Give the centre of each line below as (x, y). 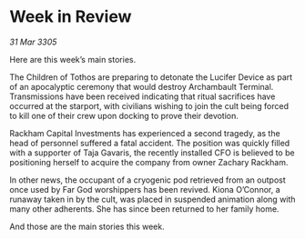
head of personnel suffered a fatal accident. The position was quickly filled (150, 143)
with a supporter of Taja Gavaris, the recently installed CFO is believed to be (152, 153)
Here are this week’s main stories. (73, 59)
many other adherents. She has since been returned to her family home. (144, 209)
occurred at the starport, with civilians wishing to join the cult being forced (149, 105)
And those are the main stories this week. (87, 226)
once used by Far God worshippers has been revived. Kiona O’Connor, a (145, 189)
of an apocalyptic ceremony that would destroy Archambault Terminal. (142, 86)
